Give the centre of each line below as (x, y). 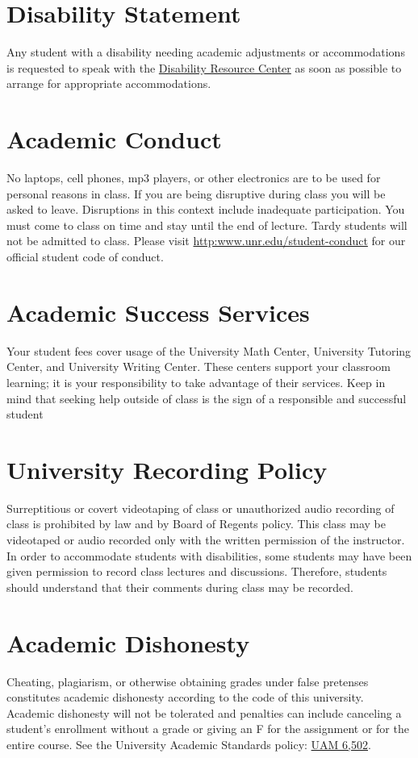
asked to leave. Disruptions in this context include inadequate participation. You (206, 209)
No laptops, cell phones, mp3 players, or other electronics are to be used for (194, 178)
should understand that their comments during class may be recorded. (180, 587)
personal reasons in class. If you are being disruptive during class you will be (196, 193)
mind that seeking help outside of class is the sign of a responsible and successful (207, 398)
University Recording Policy (167, 469)
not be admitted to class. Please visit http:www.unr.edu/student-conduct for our (206, 241)
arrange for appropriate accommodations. (109, 83)
